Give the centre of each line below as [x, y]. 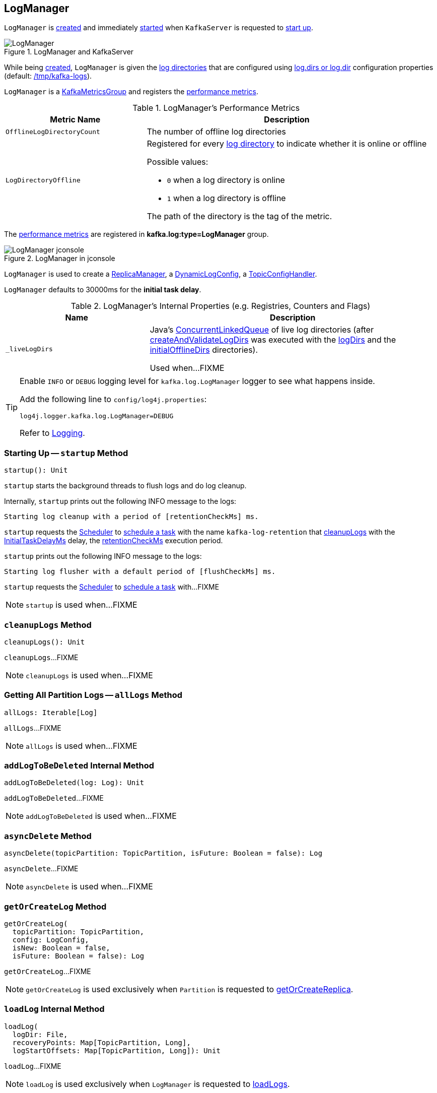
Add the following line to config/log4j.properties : [113, 399]
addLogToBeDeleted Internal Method [79, 766]
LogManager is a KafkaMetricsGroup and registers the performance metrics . [131, 92]
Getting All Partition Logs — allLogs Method [93, 695]
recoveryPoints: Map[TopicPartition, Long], [101, 1042]
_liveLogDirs [29, 349]
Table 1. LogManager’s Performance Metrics [216, 108]
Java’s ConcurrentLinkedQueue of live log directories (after [262, 330]
